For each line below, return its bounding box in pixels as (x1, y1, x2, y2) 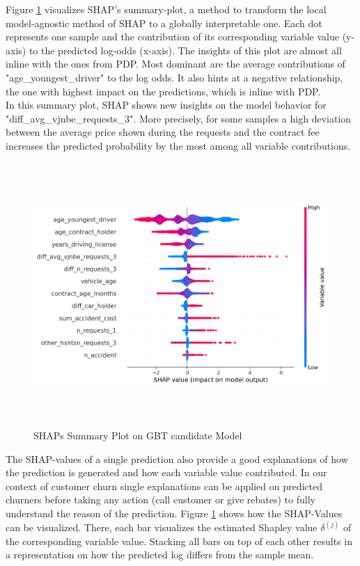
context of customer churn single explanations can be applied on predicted (6, 478, 322, 493)
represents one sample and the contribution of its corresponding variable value (6, 29, 339, 44)
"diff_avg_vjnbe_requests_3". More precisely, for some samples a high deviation (6, 111, 352, 125)
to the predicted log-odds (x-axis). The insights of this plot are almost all (29, 42, 342, 57)
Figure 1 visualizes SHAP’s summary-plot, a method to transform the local (6, 2, 327, 16)
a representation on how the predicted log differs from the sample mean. (6, 547, 314, 562)
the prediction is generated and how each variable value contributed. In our (6, 465, 327, 480)
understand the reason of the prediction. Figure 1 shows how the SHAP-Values (6, 506, 343, 521)
